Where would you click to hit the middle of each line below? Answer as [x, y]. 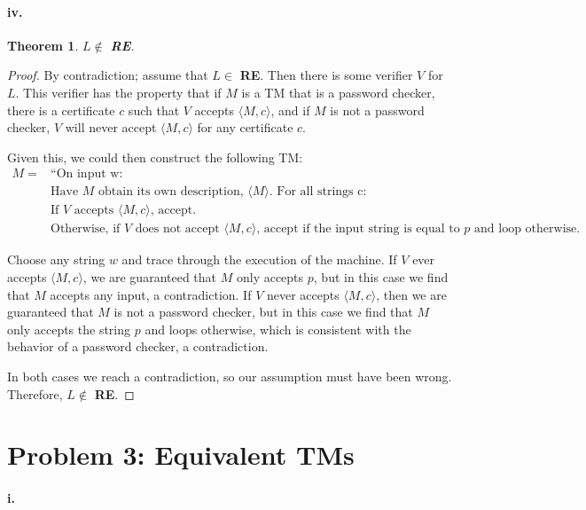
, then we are [411, 294]
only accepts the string [69, 329]
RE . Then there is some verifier [326, 75]
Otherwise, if [86, 229]
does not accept [177, 229]
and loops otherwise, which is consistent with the [278, 329]
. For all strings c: [318, 192]
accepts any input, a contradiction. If [151, 294]
